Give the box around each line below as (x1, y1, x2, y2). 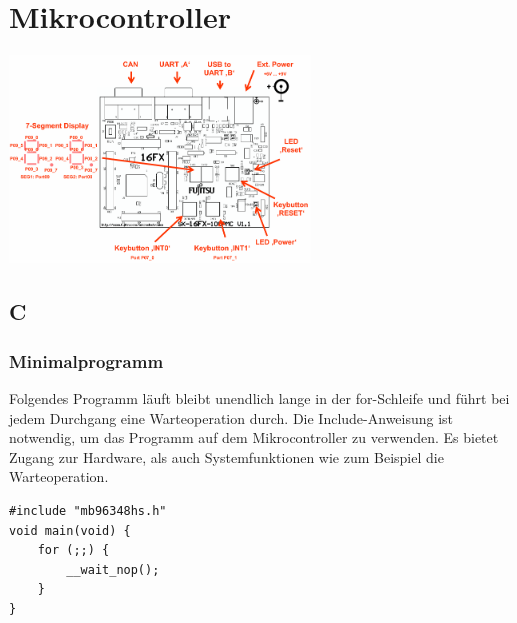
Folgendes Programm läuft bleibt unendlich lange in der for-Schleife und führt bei (9, 387, 510, 408)
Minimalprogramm (9, 348, 164, 373)
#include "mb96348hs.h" (9, 503, 167, 518)
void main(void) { (9, 523, 131, 538)
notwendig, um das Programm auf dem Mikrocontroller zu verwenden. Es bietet (9, 427, 499, 448)
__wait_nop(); (66, 562, 160, 577)
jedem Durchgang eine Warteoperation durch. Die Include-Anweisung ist (9, 407, 454, 428)
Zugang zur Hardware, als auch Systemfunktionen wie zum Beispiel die (9, 446, 444, 467)
